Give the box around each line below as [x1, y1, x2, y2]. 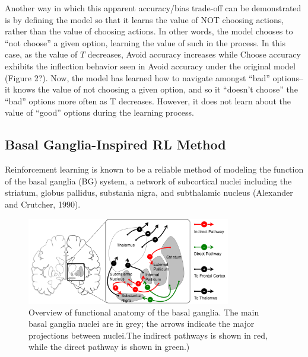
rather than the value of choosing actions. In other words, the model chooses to [5, 25, 293, 37]
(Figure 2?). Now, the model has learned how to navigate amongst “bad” [5, 71, 270, 84]
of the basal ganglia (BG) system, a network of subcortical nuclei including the [5, 174, 292, 187]
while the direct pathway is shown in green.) [28, 340, 190, 353]
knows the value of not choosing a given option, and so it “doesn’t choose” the [12, 83, 298, 95]
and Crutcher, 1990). [5, 197, 81, 210]
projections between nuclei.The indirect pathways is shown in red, [28, 329, 268, 341]
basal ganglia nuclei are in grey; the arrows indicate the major [28, 317, 255, 330]
